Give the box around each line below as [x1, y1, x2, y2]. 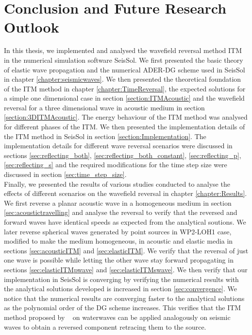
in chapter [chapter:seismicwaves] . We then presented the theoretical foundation [4, 74, 241, 84]
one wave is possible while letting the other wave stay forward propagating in [4, 255, 234, 265]
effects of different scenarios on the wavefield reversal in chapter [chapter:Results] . [4, 188, 247, 198]
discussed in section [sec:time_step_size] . [4, 169, 127, 179]
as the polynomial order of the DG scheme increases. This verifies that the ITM [4, 302, 241, 313]
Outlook [4, 17, 59, 37]
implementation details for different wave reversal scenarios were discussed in [4, 141, 233, 151]
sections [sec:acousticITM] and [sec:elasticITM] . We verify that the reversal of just [4, 245, 249, 255]
